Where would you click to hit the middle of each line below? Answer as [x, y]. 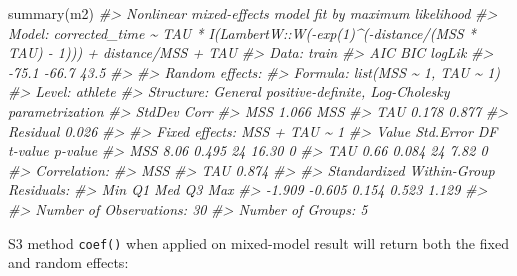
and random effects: [68, 262]
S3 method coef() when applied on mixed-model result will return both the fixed [258, 242]
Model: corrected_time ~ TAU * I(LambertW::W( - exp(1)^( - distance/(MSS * [242, 32]
